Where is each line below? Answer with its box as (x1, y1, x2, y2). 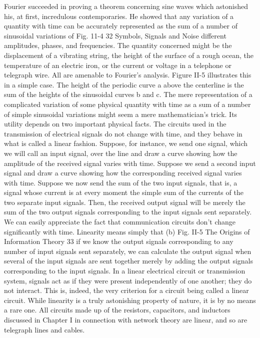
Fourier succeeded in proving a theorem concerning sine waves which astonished (4, 1, 248, 11)
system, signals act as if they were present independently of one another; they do (4, 275, 252, 285)
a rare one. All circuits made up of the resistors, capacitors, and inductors (4, 304, 230, 315)
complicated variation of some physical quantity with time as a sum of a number (4, 98, 251, 109)
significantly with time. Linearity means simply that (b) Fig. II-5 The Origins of (4, 226, 250, 236)
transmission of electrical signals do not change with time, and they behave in (4, 128, 242, 138)
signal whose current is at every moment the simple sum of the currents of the (4, 187, 243, 197)
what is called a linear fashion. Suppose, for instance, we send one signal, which (4, 138, 248, 148)
